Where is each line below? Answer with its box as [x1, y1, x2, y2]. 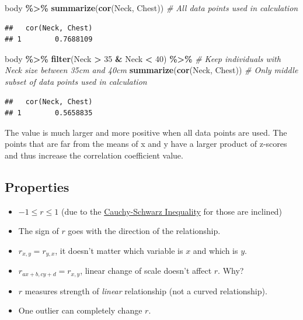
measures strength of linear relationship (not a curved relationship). [25, 284, 267, 297]
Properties [5, 177, 69, 195]
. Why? [218, 264, 244, 277]
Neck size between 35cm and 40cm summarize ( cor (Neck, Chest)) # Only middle [5, 64, 298, 76]
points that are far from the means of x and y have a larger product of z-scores [5, 137, 287, 150]
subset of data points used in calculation [5, 75, 147, 87]
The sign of [18, 225, 59, 237]
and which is [193, 244, 238, 256]
